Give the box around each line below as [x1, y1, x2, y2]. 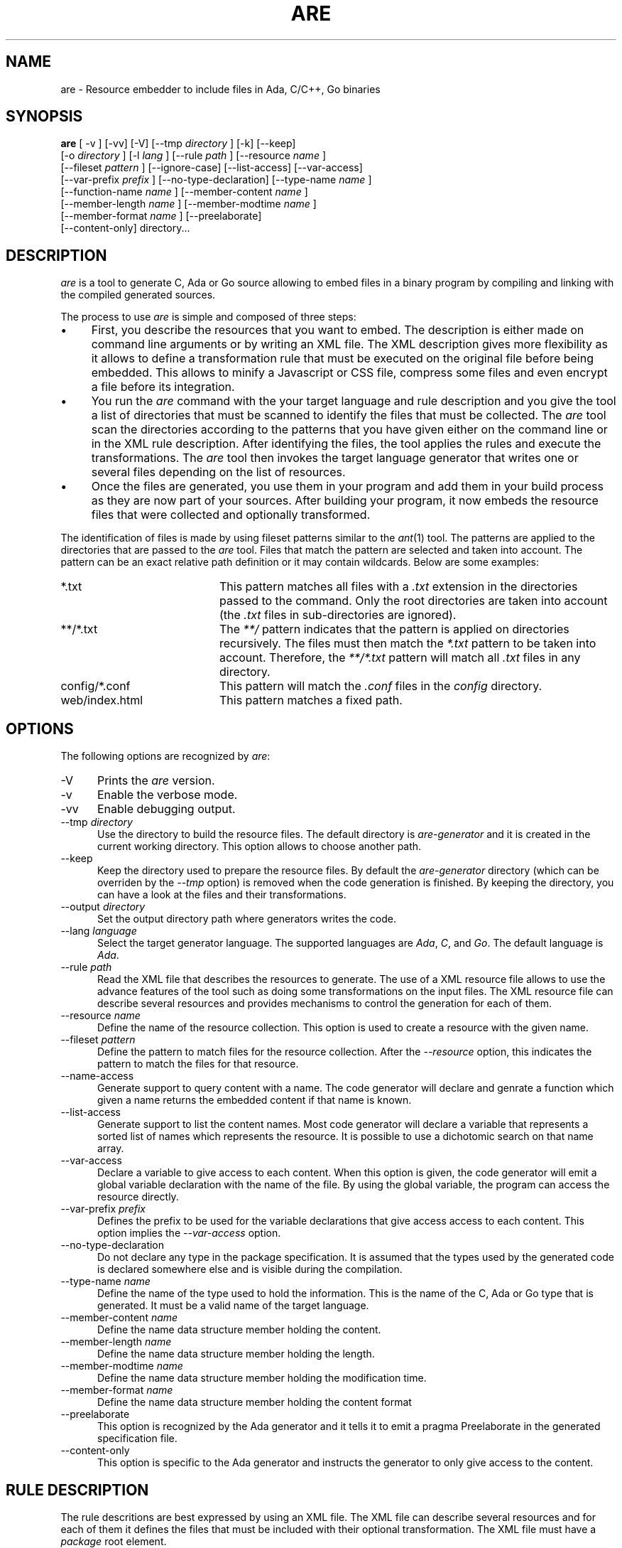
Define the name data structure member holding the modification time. [97, 1372, 427, 1385]
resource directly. [97, 1190, 179, 1203]
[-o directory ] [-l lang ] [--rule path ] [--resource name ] [60, 149, 326, 162]
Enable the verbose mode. [97, 788, 238, 802]
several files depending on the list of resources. [91, 465, 346, 480]
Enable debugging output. [97, 802, 236, 817]
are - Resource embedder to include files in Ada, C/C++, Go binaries [60, 82, 381, 95]
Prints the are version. [97, 773, 215, 788]
